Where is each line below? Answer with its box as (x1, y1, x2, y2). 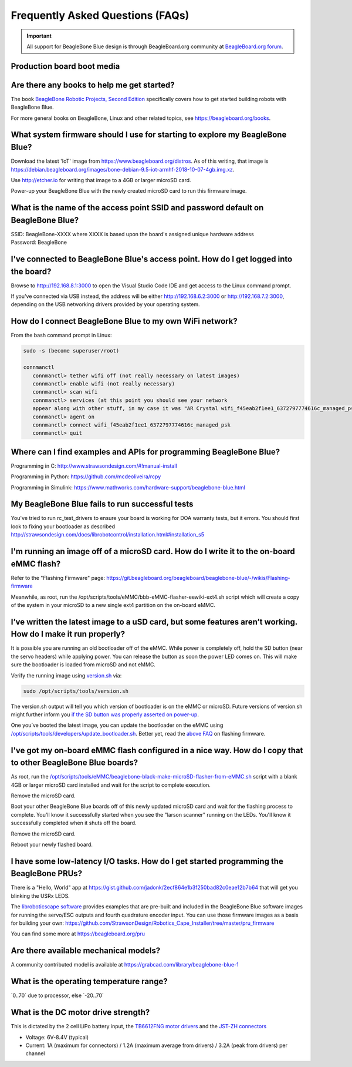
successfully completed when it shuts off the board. (11, 820, 137, 827)
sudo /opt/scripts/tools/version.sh (23, 687, 129, 694)
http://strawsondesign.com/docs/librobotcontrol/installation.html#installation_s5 (11, 531, 205, 538)
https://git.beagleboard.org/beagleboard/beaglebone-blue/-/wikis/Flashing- (106, 574, 290, 581)
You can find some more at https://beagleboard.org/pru (11, 930, 145, 937)
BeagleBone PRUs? (11, 868, 82, 878)
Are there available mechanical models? (11, 946, 161, 956)
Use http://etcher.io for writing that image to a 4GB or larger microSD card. (11, 176, 191, 183)
